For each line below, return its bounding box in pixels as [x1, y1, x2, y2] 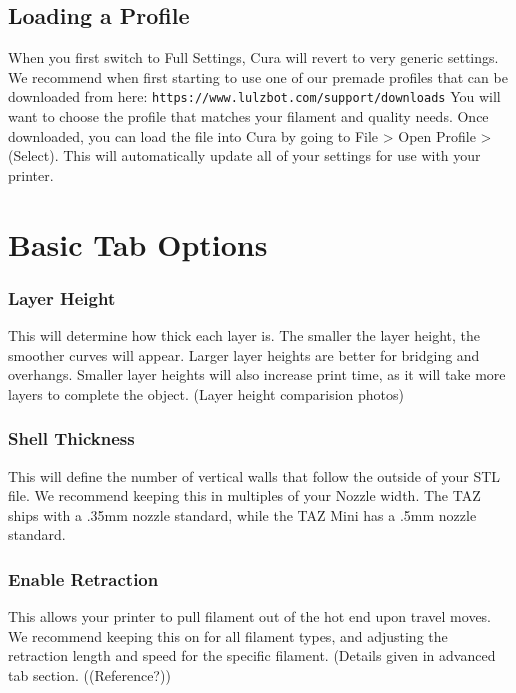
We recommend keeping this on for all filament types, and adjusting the [8, 625, 448, 646]
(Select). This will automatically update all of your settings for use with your [8, 145, 481, 166]
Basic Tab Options [8, 223, 268, 264]
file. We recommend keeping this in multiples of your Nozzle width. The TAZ [8, 485, 481, 506]
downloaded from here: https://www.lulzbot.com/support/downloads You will [8, 86, 501, 107]
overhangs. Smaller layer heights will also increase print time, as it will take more [8, 364, 506, 385]
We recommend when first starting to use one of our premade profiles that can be [8, 66, 508, 87]
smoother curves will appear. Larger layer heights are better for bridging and [8, 344, 480, 365]
